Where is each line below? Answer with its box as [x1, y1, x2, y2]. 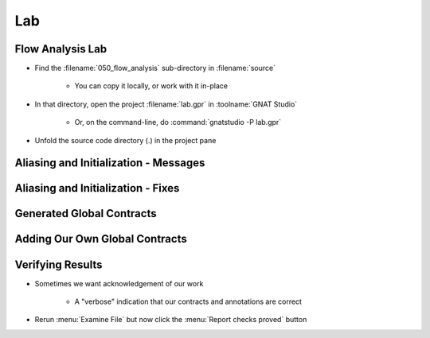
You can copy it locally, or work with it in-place [74, 81, 229, 91]
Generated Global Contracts [14, 207, 157, 220]
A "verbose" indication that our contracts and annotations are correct [74, 297, 303, 306]
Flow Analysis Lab [14, 42, 107, 56]
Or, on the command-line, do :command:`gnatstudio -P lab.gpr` [74, 118, 282, 127]
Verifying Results [14, 258, 103, 271]
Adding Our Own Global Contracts [14, 232, 187, 246]
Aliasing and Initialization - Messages [14, 156, 205, 170]
